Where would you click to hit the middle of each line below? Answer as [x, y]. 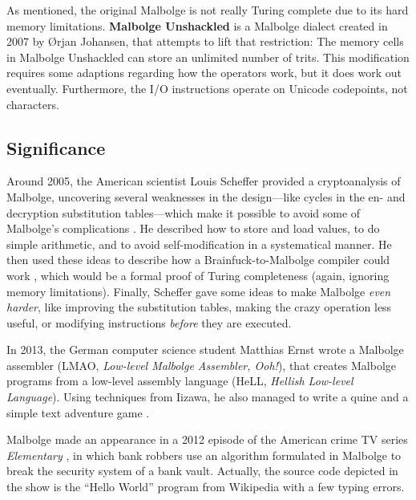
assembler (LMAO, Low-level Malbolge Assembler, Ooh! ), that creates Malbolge [202, 365]
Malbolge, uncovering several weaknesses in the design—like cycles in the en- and [206, 196]
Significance [56, 147]
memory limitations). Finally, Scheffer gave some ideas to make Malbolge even [199, 291]
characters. [33, 104]
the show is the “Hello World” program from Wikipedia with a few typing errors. [206, 487]
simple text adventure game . [78, 412]
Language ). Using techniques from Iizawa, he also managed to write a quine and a [208, 397]
